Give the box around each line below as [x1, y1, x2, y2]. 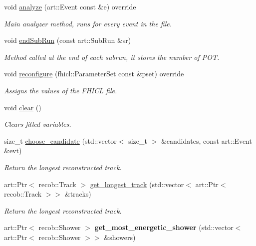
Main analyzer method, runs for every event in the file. [4, 18, 172, 28]
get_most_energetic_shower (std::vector [94, 222, 234, 233]
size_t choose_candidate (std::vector [4, 135, 117, 146]
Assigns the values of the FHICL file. [4, 85, 117, 95]
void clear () [4, 102, 41, 112]
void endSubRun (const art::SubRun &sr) [4, 35, 131, 45]
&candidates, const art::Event [161, 135, 252, 146]
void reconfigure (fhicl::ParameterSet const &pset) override [4, 68, 184, 79]
